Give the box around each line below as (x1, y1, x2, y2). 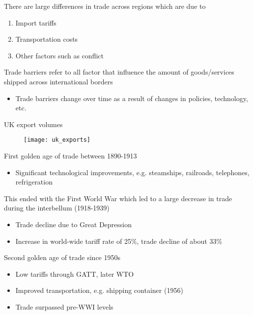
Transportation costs (15, 34, 78, 44)
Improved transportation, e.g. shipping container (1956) (15, 285, 183, 295)
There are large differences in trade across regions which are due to (4, 1, 206, 11)
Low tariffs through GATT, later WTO (15, 268, 134, 279)
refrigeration (15, 177, 53, 187)
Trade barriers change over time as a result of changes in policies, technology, (15, 93, 248, 103)
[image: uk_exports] (24, 136, 91, 144)
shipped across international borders (4, 76, 113, 86)
